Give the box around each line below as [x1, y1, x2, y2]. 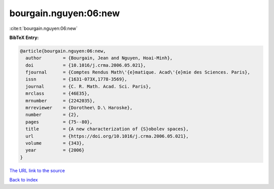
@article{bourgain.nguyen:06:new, [20, 48, 106, 54]
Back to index [9, 177, 38, 183]
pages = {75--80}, [25, 119, 93, 125]
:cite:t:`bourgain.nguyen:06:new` [9, 25, 78, 31]
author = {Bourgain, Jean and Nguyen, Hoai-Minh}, [25, 55, 173, 61]
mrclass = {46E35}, [25, 91, 90, 96]
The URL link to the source [9, 167, 65, 173]
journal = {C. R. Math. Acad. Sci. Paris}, [25, 84, 152, 89]
